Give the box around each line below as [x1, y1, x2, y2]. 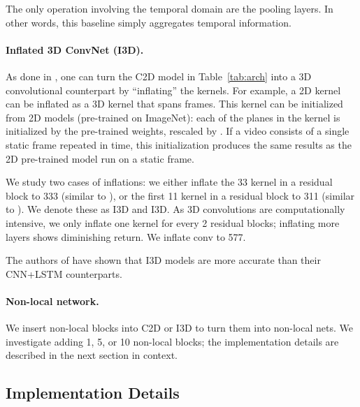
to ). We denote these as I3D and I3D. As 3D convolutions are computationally [6, 202, 345, 216]
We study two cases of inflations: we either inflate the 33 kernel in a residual [6, 175, 333, 189]
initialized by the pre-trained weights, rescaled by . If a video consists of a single [6, 124, 350, 138]
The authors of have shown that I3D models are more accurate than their [6, 253, 321, 267]
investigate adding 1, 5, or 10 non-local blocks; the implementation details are [6, 334, 339, 348]
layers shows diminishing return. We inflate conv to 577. [6, 229, 246, 244]
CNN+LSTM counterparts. [6, 266, 122, 281]
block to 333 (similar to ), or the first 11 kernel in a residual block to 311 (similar [6, 188, 355, 202]
